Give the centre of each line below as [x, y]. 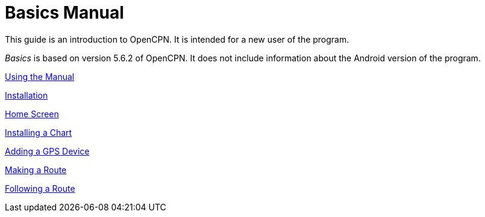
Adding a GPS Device [47, 151]
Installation [27, 95]
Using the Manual [40, 76]
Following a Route [40, 188]
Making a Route [36, 170]
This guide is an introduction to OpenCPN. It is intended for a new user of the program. [177, 39]
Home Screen [32, 114]
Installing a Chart [39, 132]
